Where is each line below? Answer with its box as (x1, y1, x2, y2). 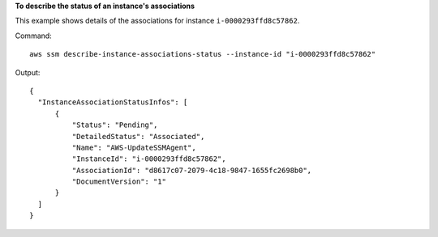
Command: (15, 31, 52, 40)
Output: (15, 67, 41, 77)
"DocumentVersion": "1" (71, 177, 166, 186)
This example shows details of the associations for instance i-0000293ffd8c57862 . (15, 16, 300, 26)
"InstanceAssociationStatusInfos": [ (37, 98, 188, 107)
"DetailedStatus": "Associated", (71, 132, 205, 141)
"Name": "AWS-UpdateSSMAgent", (71, 142, 196, 152)
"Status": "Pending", (71, 121, 158, 129)
